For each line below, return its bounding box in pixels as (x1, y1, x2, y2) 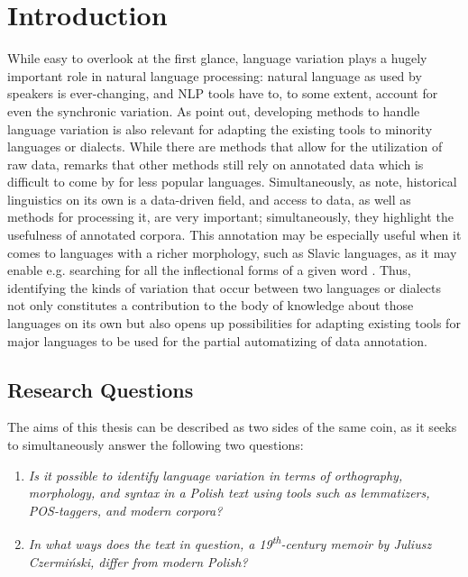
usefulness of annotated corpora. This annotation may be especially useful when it (7, 225, 462, 244)
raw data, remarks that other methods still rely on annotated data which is (7, 154, 424, 173)
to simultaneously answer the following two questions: (7, 435, 304, 454)
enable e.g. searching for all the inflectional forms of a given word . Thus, (7, 261, 411, 279)
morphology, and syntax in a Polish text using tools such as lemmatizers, (28, 483, 430, 502)
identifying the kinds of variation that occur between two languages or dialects (7, 278, 442, 297)
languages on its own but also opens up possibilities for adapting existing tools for (7, 314, 461, 333)
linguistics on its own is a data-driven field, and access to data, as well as (7, 189, 411, 208)
